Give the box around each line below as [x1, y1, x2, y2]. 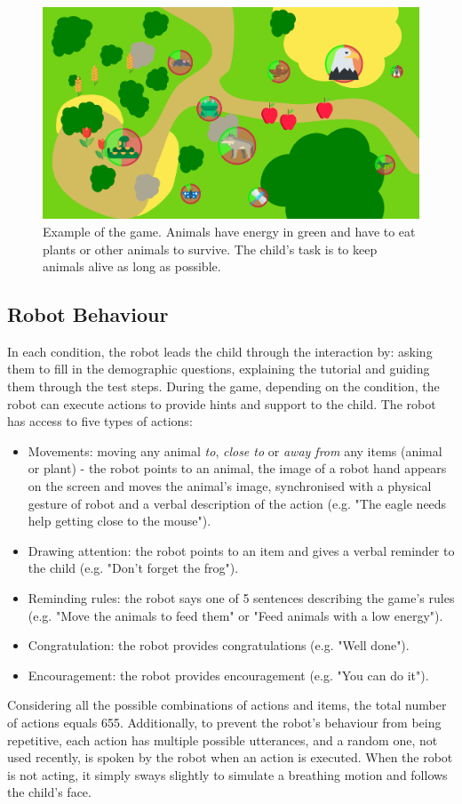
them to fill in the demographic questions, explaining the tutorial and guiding [7, 359, 430, 378]
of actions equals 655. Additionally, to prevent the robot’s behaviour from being [7, 712, 442, 731]
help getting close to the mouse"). [28, 511, 211, 530]
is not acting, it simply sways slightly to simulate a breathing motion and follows [7, 765, 448, 784]
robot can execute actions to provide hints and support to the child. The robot [7, 394, 436, 413]
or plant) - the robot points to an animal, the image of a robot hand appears [28, 459, 447, 478]
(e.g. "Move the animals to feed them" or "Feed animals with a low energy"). [28, 606, 443, 624]
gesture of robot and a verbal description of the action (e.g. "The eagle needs [28, 494, 447, 512]
